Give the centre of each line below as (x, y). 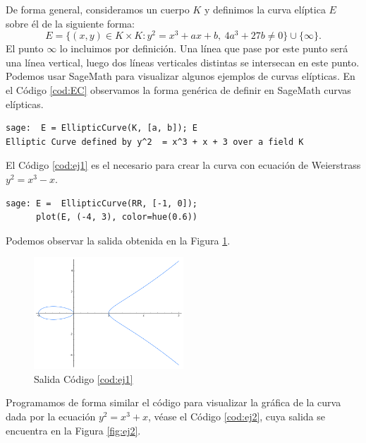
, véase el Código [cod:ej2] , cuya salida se (237, 417)
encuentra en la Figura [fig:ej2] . (73, 430)
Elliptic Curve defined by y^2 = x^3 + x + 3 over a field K (155, 142)
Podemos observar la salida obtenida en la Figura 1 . (118, 240)
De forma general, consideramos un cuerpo (98, 9)
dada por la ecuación (51, 417)
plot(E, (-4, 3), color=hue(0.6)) (117, 217)
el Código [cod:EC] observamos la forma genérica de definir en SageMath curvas (178, 90)
